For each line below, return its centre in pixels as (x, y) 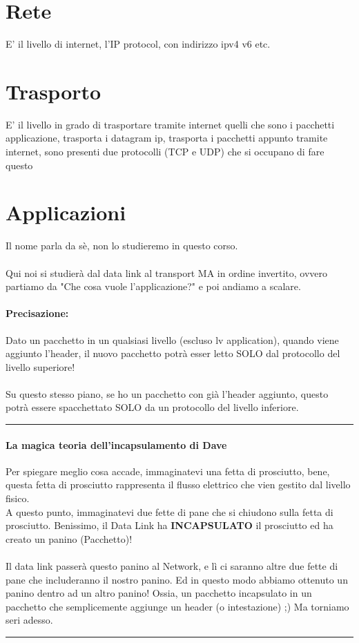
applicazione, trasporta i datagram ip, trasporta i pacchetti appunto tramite (167, 138)
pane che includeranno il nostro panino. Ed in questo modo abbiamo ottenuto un (177, 579)
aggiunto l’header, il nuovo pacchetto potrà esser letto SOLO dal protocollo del (173, 353)
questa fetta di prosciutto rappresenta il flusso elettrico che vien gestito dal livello (178, 484)
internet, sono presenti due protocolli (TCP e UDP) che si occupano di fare (165, 152)
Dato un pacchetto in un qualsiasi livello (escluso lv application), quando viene (172, 339)
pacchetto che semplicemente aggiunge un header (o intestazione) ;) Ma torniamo (177, 606)
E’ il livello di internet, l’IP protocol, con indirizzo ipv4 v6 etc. (138, 44)
